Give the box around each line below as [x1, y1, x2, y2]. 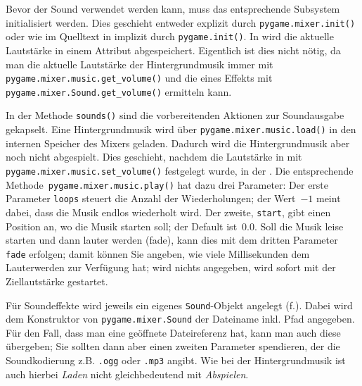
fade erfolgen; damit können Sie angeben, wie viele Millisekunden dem [6, 246, 310, 261]
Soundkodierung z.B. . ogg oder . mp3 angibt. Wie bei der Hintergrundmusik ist [6, 353, 346, 368]
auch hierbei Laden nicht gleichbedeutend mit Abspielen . [6, 366, 249, 381]
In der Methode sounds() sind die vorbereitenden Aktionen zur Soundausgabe [6, 108, 344, 123]
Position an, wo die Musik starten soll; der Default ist [6, 218, 238, 233]
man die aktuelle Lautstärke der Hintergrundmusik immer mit [6, 56, 273, 71]
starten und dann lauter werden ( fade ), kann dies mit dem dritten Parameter [6, 232, 338, 247]
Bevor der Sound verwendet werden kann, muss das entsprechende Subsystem [6, 1, 340, 15]
